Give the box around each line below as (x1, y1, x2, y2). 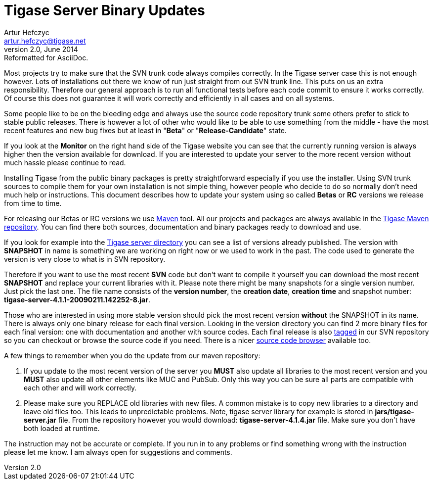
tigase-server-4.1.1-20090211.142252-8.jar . (4, 295, 150, 304)
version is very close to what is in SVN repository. (4, 254, 166, 263)
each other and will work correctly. (24, 383, 137, 392)
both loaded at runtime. (24, 424, 100, 433)
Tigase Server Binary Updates (4, 2, 205, 19)
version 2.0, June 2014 (4, 45, 78, 53)
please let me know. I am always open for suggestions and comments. (4, 447, 232, 456)
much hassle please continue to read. (4, 158, 126, 167)
